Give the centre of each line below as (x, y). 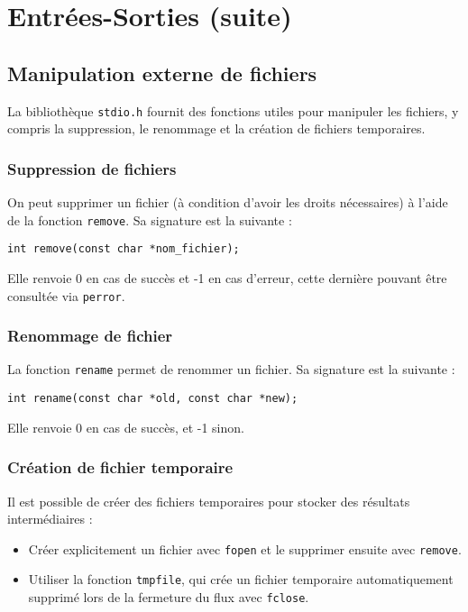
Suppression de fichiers (92, 168)
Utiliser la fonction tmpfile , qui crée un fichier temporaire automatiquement (241, 579)
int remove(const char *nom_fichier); (124, 249)
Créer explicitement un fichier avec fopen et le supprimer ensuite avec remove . (245, 548)
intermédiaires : (50, 519)
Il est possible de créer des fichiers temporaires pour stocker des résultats (209, 501)
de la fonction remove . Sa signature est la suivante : (150, 219)
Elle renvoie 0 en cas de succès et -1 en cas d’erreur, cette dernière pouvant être (227, 277)
